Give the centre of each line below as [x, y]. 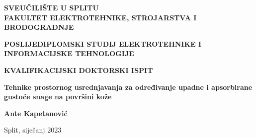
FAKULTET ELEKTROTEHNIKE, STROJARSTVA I [100, 17]
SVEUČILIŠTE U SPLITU [51, 7]
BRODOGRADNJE [39, 27]
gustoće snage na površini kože [58, 97]
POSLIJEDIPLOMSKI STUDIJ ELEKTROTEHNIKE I [103, 43]
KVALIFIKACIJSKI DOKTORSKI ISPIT [79, 70]
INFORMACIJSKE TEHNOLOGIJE [69, 53]
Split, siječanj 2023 [33, 130]
